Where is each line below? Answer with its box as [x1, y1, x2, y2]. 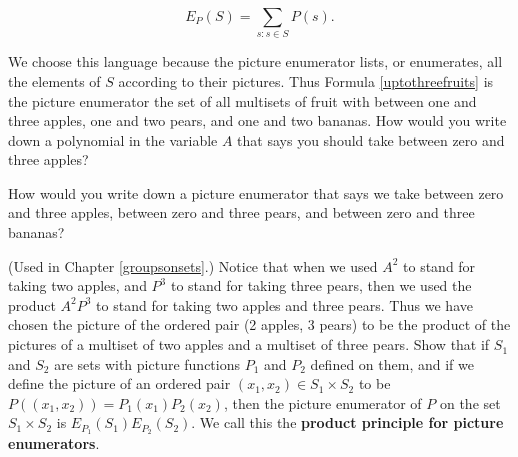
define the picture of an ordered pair [8, 373, 231, 394]
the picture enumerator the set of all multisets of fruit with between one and [8, 90, 477, 111]
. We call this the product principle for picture [191, 412, 504, 433]
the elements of [8, 70, 101, 91]
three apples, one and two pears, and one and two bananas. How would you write [8, 110, 507, 131]
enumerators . [8, 433, 100, 454]
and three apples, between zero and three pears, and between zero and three [8, 202, 475, 223]
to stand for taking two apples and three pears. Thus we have [96, 294, 473, 315]
